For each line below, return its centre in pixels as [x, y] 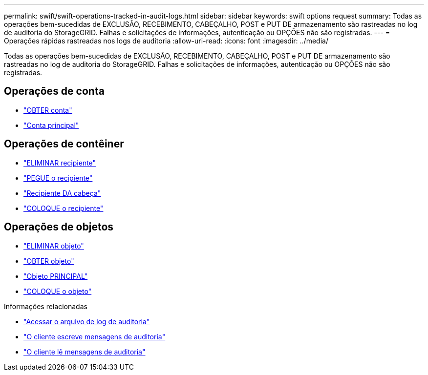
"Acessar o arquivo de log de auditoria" [87, 321]
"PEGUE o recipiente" [58, 178]
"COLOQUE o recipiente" [64, 208]
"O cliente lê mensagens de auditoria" [85, 352]
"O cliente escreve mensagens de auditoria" [95, 336]
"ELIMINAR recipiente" [60, 163]
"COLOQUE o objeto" [58, 291]
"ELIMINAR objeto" [54, 246]
